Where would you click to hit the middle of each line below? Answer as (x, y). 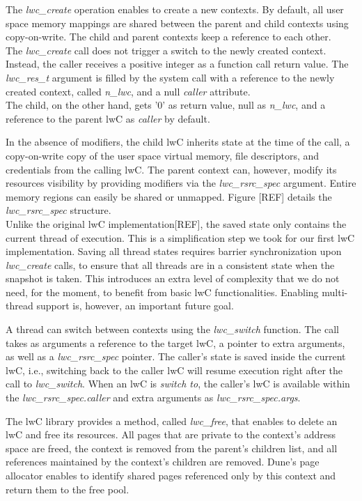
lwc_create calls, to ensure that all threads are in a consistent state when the (170, 264)
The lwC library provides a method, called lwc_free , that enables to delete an (172, 421)
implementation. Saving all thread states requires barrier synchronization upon (174, 251)
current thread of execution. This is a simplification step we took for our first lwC (180, 237)
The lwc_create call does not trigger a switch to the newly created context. (166, 50)
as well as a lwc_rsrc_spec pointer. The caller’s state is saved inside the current (176, 356)
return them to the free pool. (68, 489)
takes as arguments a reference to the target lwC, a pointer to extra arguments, (175, 342)
